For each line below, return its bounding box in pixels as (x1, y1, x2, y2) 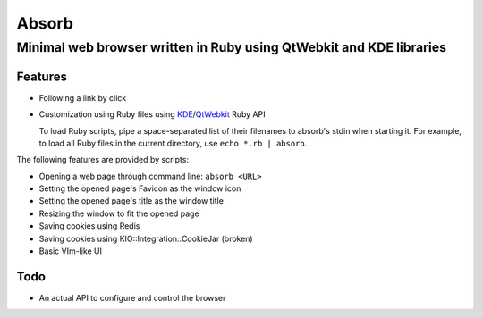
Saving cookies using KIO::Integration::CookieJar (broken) (38, 233, 254, 244)
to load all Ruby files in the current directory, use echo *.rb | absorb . (38, 138, 308, 148)
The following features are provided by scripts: (16, 155, 190, 165)
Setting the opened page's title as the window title (38, 196, 224, 206)
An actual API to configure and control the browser (38, 292, 226, 303)
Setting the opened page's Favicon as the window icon (38, 183, 241, 194)
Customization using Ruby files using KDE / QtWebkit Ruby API (38, 109, 266, 120)
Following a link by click (38, 92, 127, 103)
